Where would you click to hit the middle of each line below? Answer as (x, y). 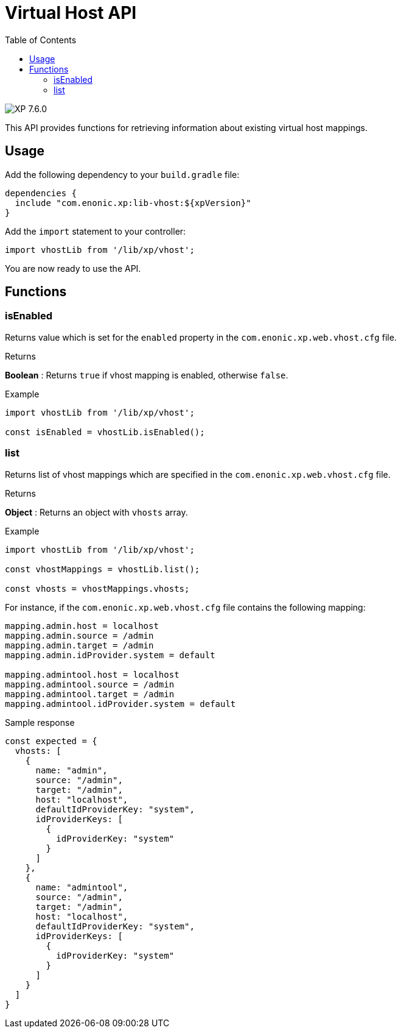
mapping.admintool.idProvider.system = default (120, 704)
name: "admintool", (82, 887)
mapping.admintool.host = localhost (92, 674)
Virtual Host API (71, 13)
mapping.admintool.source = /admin (90, 684)
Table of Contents (41, 40)
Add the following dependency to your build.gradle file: (122, 174)
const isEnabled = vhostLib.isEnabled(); (105, 432)
